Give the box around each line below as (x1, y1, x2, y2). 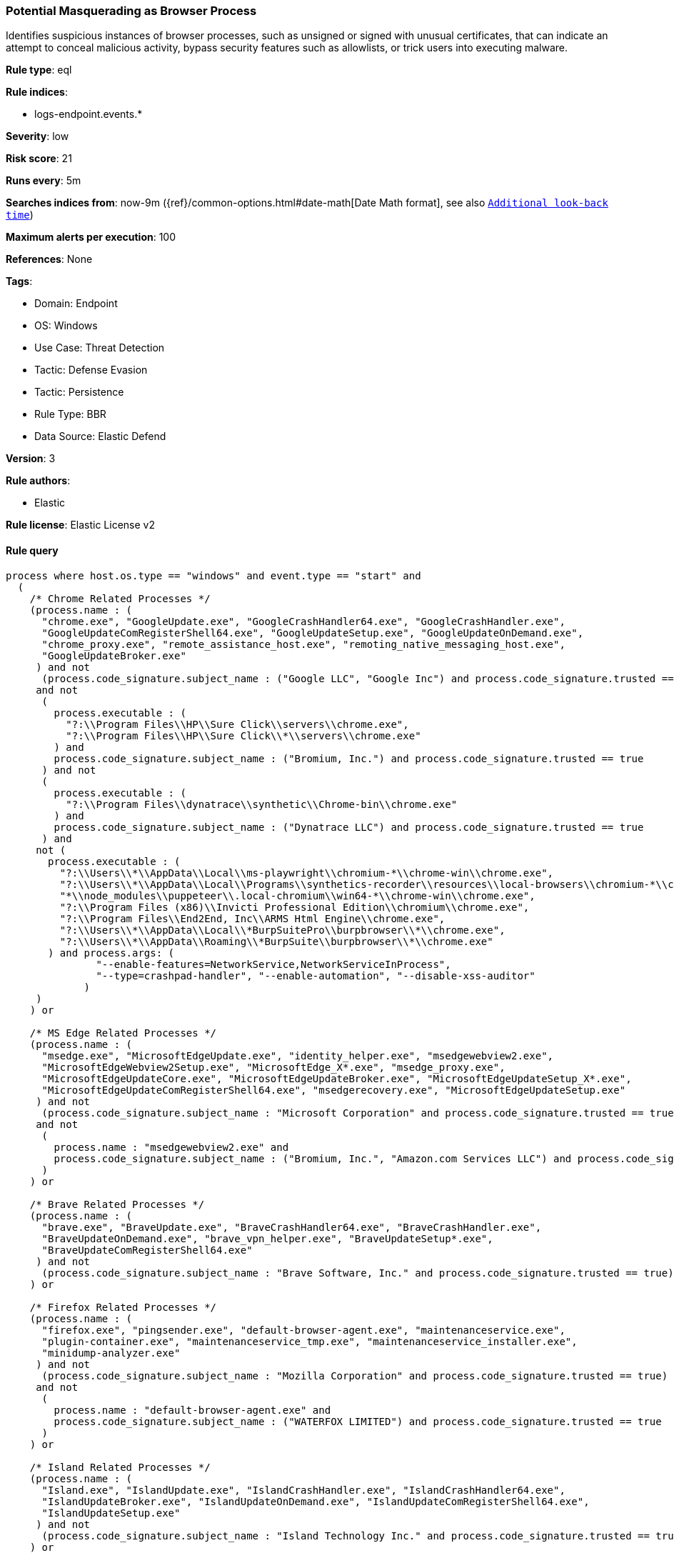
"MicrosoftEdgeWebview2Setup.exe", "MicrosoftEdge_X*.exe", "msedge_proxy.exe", (41, 1061, 505, 1073)
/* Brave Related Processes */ (29, 1198, 205, 1210)
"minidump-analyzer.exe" (41, 1347, 181, 1359)
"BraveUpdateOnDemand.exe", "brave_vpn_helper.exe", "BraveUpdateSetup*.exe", (41, 1232, 493, 1244)
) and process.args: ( (48, 947, 175, 959)
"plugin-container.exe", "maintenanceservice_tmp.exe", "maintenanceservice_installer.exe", (41, 1335, 578, 1347)
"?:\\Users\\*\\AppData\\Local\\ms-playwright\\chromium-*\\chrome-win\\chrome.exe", (59, 867, 554, 879)
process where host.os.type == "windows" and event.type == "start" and (6, 569, 421, 581)
